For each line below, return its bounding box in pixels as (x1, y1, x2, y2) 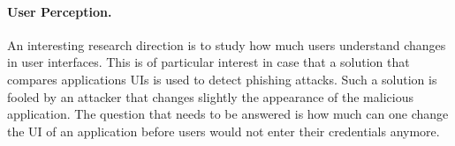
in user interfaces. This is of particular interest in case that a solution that (7, 53, 410, 71)
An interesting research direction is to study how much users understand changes (7, 35, 446, 54)
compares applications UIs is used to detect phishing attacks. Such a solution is (7, 69, 437, 88)
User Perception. (7, 2, 112, 20)
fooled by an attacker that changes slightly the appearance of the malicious (7, 87, 413, 106)
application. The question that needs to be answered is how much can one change (7, 105, 449, 123)
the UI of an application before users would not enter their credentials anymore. (7, 121, 440, 140)
